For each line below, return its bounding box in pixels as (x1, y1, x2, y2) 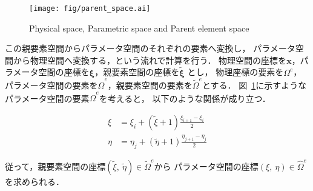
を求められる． (5, 175, 64, 187)
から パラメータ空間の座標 (154, 160, 259, 172)
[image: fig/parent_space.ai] (29, 4, 151, 13)
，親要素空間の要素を (107, 78, 193, 91)
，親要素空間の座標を (94, 65, 180, 78)
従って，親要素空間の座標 (5, 160, 106, 172)
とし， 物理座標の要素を (187, 65, 284, 78)
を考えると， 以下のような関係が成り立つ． (99, 92, 271, 104)
